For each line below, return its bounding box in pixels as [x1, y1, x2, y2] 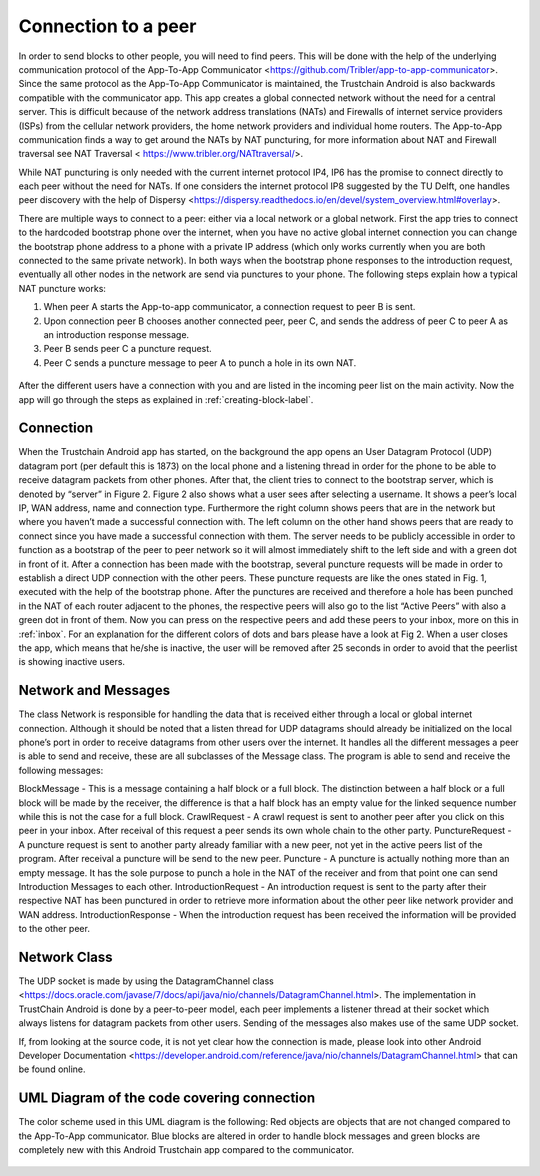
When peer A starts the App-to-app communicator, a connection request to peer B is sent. [43, 301, 416, 313]
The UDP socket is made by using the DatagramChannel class [18, 975, 274, 987]
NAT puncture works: [18, 282, 107, 294]
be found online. [18, 1063, 86, 1075]
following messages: [18, 764, 104, 776]
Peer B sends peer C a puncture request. [43, 343, 212, 355]
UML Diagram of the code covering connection [18, 1090, 315, 1107]
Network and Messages [18, 682, 170, 699]
